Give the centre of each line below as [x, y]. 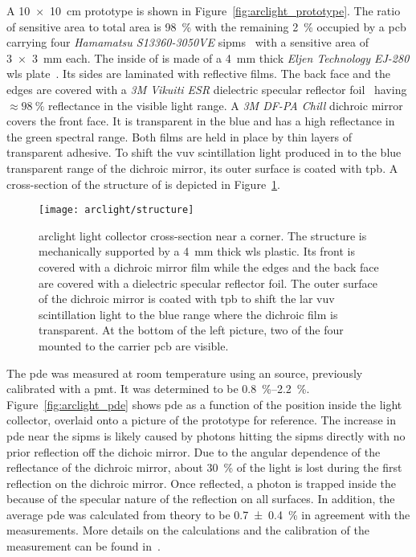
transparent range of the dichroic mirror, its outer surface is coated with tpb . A [202, 168]
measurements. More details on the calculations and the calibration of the [188, 530]
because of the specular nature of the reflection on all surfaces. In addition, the [201, 499]
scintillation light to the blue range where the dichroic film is [188, 314]
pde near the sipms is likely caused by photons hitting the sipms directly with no [206, 435]
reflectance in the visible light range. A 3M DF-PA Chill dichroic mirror [226, 105]
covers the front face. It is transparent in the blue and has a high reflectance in [201, 121]
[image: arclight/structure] [116, 210]
